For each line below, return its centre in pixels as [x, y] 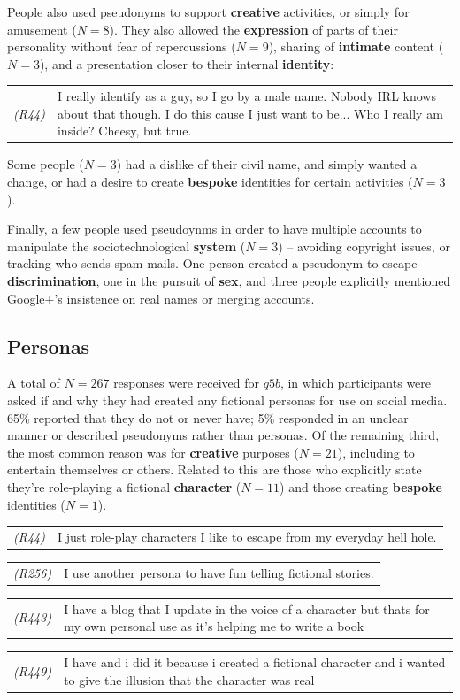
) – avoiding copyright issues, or [364, 246]
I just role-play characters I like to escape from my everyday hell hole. [247, 536]
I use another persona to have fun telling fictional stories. [219, 572]
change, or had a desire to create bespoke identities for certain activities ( [210, 181]
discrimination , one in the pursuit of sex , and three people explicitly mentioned [229, 280]
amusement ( [42, 29]
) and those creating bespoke [361, 486]
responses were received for [186, 383]
